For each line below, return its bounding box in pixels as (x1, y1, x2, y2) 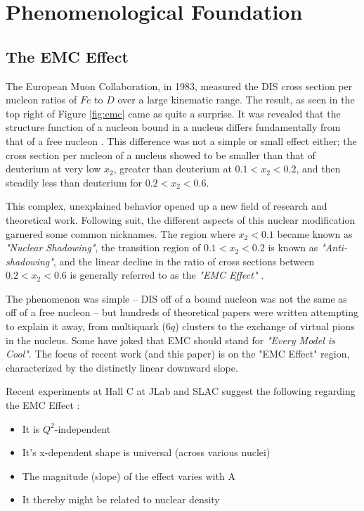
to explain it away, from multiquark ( (6, 319, 166, 334)
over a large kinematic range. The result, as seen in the (117, 92, 355, 107)
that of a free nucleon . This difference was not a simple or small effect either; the (6, 133, 357, 148)
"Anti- (321, 240, 348, 255)
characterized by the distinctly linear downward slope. (6, 360, 238, 374)
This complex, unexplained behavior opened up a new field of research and (6, 198, 327, 213)
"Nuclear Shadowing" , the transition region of (6, 240, 201, 255)
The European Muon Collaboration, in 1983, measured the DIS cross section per (6, 78, 353, 93)
